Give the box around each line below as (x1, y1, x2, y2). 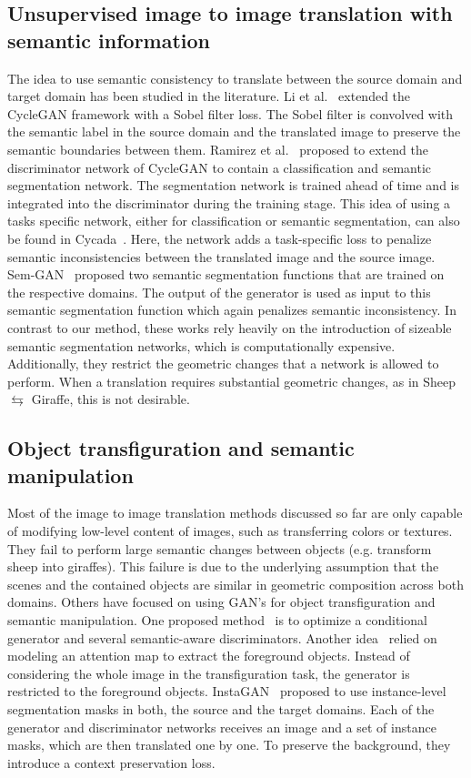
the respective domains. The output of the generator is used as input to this (7, 282, 431, 301)
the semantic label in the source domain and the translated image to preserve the (7, 122, 461, 141)
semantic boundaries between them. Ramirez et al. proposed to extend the (7, 139, 428, 158)
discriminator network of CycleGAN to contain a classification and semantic (7, 157, 432, 177)
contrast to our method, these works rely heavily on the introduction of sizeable (7, 318, 452, 337)
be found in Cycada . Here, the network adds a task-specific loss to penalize (7, 228, 432, 248)
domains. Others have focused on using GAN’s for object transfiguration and (7, 592, 436, 611)
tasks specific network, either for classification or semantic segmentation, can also (7, 211, 460, 230)
